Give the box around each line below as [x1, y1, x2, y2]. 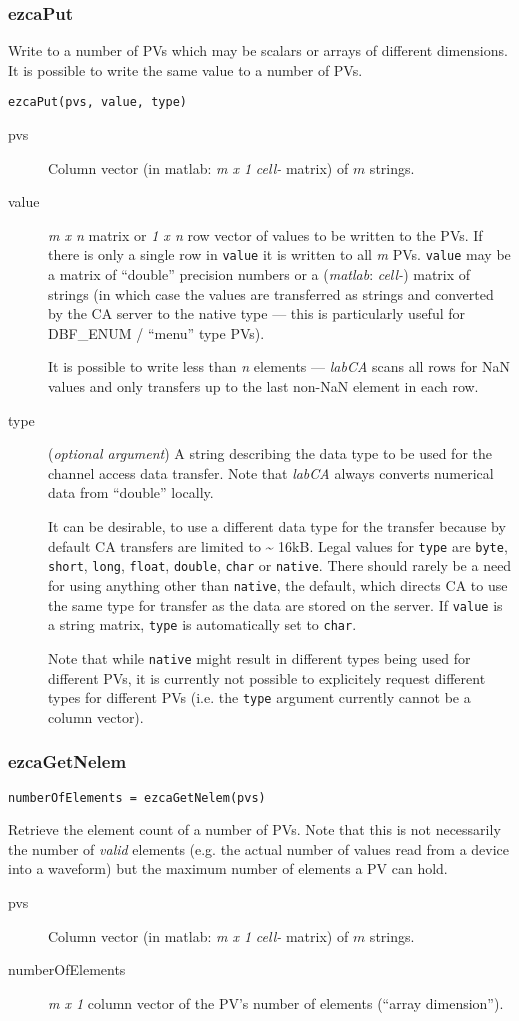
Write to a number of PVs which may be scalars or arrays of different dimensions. [8, 40, 508, 61]
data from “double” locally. [48, 482, 214, 503]
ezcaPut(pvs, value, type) [8, 95, 187, 110]
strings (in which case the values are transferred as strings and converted [48, 283, 494, 304]
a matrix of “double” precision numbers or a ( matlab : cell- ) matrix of [48, 264, 471, 285]
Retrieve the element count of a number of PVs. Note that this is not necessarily [8, 819, 501, 840]
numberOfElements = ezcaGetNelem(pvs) [8, 790, 266, 805]
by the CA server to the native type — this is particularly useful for [48, 303, 466, 324]
